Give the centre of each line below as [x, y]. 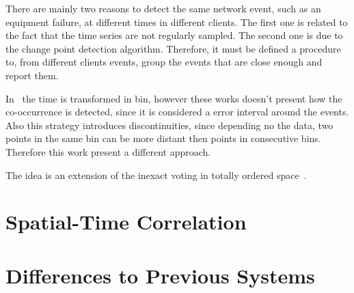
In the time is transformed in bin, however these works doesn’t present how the [174, 98]
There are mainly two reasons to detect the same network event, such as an [163, 8]
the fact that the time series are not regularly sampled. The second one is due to [174, 35]
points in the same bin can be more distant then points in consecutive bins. [163, 138]
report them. [32, 75]
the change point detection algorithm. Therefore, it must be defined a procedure [173, 48]
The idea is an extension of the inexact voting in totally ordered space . [156, 175]
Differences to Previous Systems [160, 275]
